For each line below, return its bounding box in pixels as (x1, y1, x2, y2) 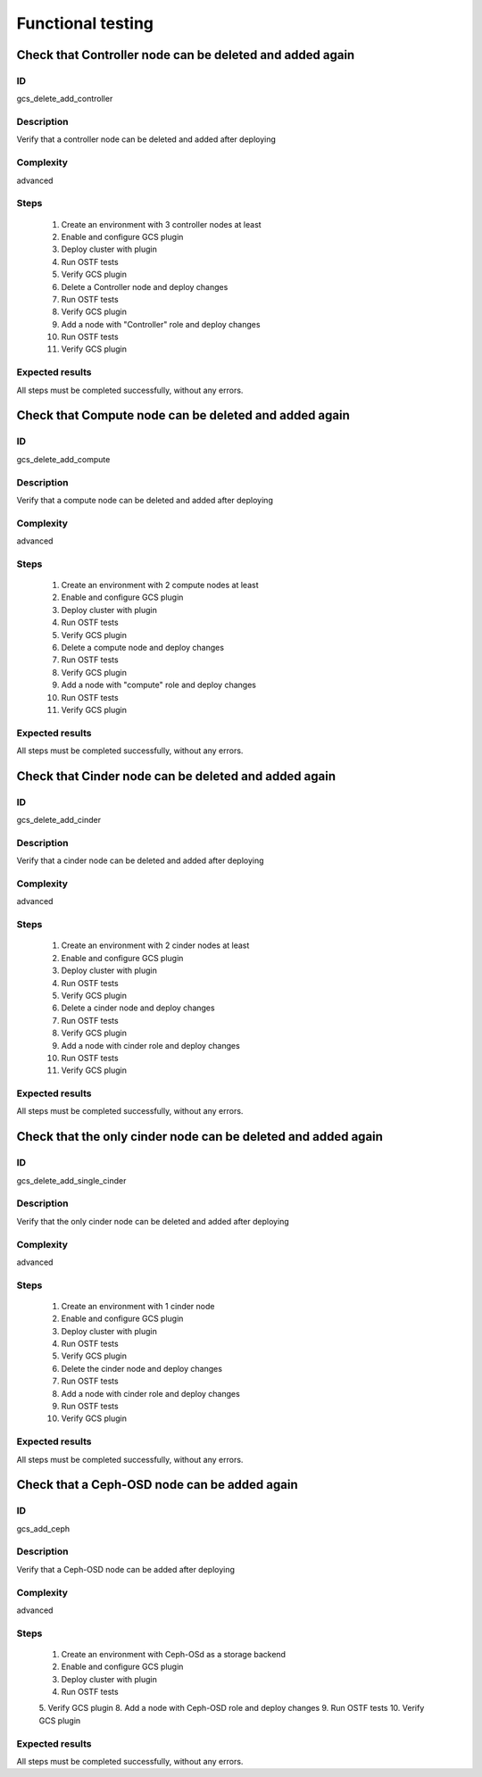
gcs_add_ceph (16, 1523, 71, 1534)
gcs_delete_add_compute (16, 453, 111, 464)
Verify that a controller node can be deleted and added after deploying (16, 134, 277, 145)
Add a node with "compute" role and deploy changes (61, 679, 256, 691)
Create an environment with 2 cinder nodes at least (61, 940, 250, 951)
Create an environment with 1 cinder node (61, 1300, 215, 1311)
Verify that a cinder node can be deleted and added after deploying (16, 855, 264, 866)
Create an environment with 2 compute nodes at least (61, 579, 259, 590)
